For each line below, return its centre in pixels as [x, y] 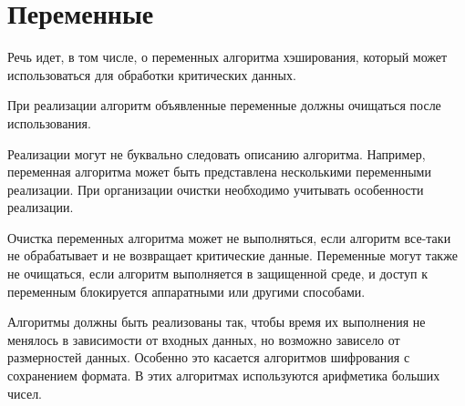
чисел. [25, 393]
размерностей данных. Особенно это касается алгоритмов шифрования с [209, 357]
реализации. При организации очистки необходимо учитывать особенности [216, 189]
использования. [49, 122]
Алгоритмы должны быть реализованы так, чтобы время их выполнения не [217, 322]
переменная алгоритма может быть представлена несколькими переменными [219, 172]
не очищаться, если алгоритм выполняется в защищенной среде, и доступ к [217, 274]
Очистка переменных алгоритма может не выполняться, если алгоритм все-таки [229, 237]
